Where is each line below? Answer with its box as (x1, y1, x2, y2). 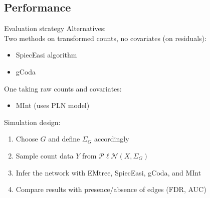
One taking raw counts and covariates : (4, 83, 122, 93)
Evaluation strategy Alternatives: (4, 23, 106, 33)
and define (48, 133, 80, 144)
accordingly (94, 133, 129, 144)
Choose (16, 133, 38, 144)
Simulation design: (4, 116, 61, 127)
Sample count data (16, 150, 74, 160)
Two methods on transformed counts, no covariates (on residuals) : (4, 32, 206, 43)
